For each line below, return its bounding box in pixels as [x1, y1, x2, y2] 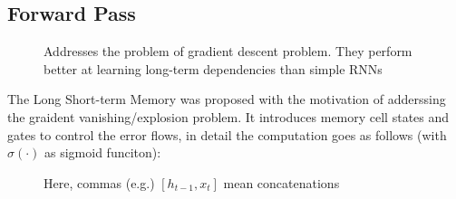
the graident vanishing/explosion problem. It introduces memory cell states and [7, 107, 450, 126]
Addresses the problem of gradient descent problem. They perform [44, 42, 412, 61]
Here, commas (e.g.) [44, 173, 155, 192]
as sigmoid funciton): [44, 143, 161, 162]
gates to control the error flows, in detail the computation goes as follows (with [7, 125, 447, 144]
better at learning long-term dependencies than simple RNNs [44, 59, 383, 78]
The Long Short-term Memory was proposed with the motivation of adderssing [7, 90, 446, 109]
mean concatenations [223, 173, 340, 192]
